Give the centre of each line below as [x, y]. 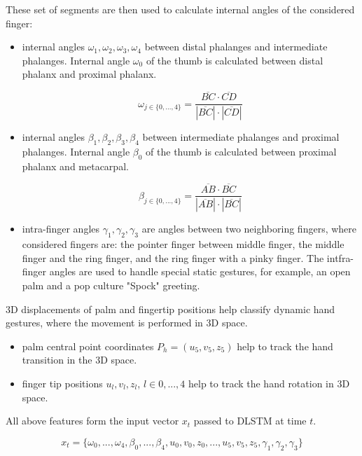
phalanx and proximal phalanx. [89, 74]
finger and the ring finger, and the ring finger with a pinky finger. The [173, 257]
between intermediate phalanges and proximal [241, 137]
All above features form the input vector [92, 421]
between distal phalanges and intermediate [236, 47]
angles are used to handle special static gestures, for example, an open [200, 271]
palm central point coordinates [88, 346]
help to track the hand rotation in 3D [269, 383]
